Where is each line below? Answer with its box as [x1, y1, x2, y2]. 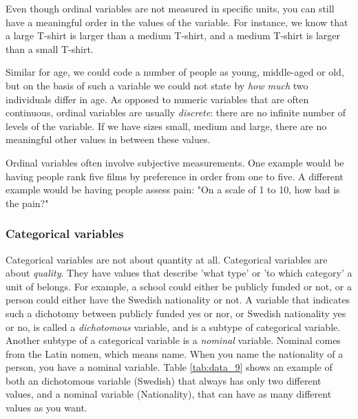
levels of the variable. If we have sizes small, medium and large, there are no [6, 118, 327, 133]
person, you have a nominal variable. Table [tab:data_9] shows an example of [6, 360, 333, 374]
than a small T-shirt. [6, 41, 94, 56]
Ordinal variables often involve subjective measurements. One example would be [6, 155, 344, 169]
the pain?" [6, 195, 49, 210]
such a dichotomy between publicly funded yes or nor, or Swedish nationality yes [6, 305, 346, 320]
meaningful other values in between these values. [6, 132, 211, 147]
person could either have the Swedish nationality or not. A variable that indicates [6, 292, 350, 307]
